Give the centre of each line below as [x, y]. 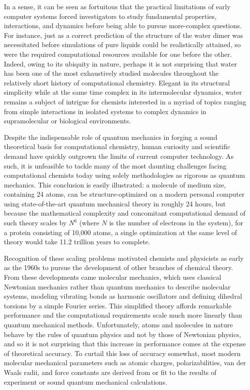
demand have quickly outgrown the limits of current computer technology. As [119, 156]
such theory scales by [35, 223]
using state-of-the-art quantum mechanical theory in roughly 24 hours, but [115, 203]
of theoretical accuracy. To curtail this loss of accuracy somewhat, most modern [122, 353]
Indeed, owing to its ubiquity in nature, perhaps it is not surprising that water [120, 63]
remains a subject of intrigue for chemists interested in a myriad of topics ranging [125, 101]
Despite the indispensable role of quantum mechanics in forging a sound [111, 137]
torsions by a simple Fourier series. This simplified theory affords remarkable [118, 305]
